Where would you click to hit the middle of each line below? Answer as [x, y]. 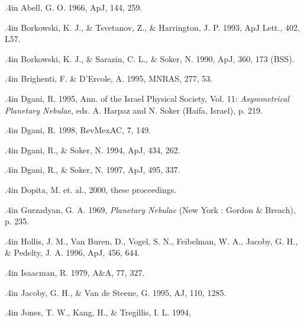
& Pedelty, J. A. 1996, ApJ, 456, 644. [72, 252]
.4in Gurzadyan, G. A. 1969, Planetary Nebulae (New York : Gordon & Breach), [150, 209]
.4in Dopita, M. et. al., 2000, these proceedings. [91, 189]
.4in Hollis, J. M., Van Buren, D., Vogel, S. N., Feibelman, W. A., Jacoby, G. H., [151, 241]
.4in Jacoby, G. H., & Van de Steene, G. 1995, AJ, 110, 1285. [116, 292]
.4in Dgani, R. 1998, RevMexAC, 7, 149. [78, 130]
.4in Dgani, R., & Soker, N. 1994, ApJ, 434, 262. [93, 149]
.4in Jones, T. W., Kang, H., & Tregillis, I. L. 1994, [98, 312]
